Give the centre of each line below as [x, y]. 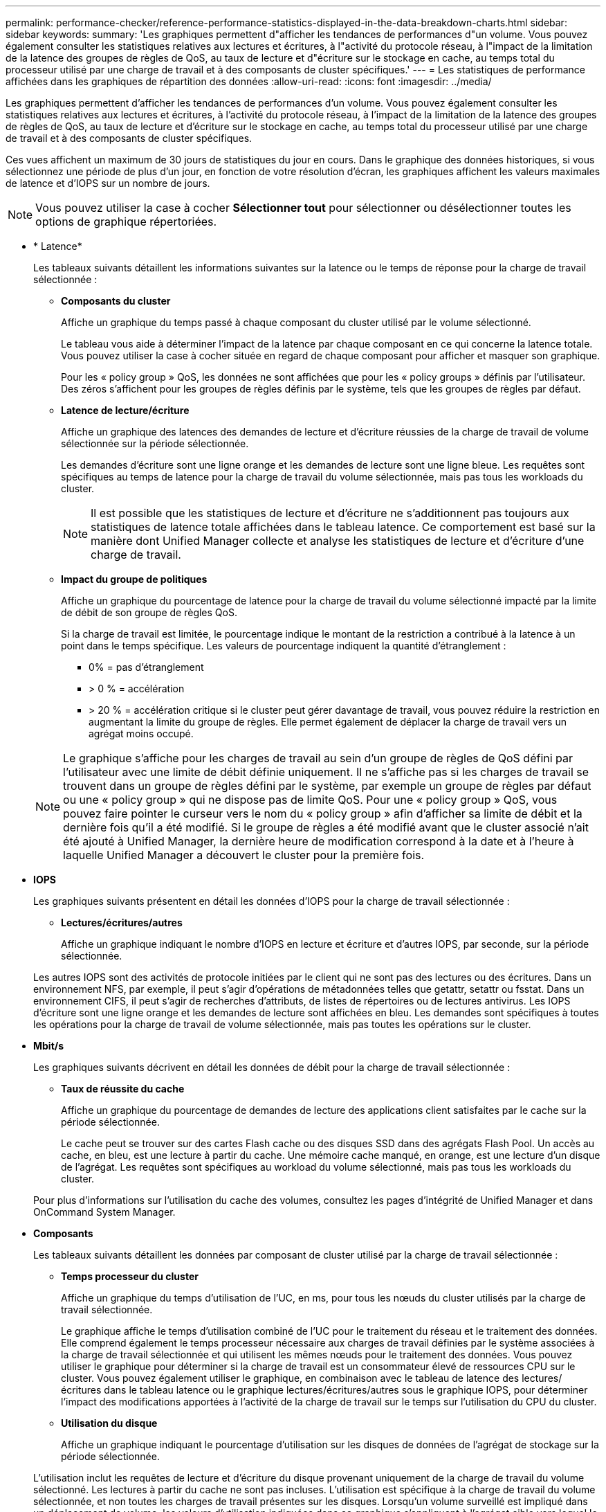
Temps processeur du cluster [130, 1276]
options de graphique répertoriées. [126, 222]
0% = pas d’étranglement [146, 667]
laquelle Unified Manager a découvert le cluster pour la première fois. [244, 855]
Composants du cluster [116, 301]
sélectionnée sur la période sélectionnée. [155, 443]
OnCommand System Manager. [104, 1212]
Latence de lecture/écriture [125, 410]
